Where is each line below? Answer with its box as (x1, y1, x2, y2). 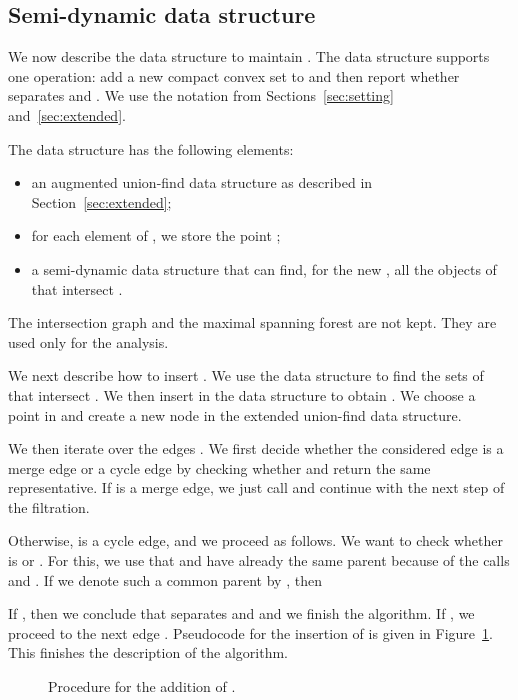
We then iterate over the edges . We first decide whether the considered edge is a (8, 438, 504, 459)
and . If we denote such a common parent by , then (8, 569, 322, 590)
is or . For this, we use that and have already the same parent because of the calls (8, 550, 510, 571)
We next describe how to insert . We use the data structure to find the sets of (8, 365, 484, 386)
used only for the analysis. (8, 331, 169, 352)
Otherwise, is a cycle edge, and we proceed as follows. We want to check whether (8, 530, 503, 551)
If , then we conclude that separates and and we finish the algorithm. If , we (8, 603, 475, 624)
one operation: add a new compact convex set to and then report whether (8, 65, 460, 86)
